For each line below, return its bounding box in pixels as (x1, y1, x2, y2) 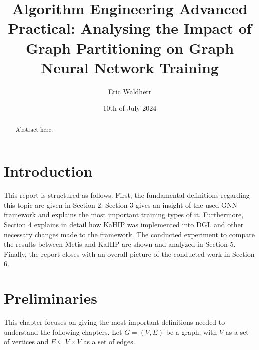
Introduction (4, 161, 93, 181)
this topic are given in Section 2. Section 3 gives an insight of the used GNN (4, 199, 238, 210)
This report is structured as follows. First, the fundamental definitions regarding (4, 190, 250, 200)
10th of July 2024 (103, 103, 157, 113)
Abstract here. (15, 125, 53, 133)
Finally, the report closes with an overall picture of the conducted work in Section (4, 248, 255, 259)
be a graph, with (166, 326, 217, 337)
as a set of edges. (83, 336, 135, 347)
